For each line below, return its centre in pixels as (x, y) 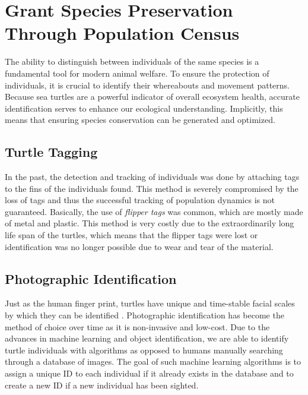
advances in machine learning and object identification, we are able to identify (147, 338)
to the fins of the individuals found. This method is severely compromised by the (152, 188)
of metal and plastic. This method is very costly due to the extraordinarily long (150, 223)
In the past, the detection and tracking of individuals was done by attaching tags (152, 177)
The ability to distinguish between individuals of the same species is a (132, 61)
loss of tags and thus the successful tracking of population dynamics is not (140, 200)
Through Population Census (122, 33)
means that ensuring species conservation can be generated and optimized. (140, 120)
